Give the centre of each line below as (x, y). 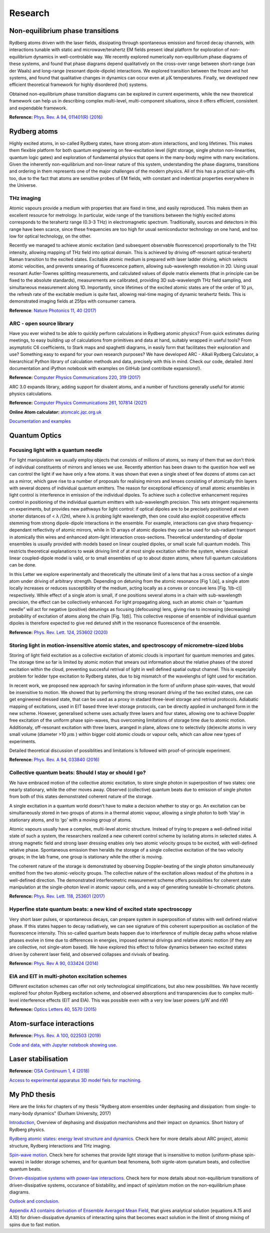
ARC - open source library (41, 323)
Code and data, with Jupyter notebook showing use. (63, 1044)
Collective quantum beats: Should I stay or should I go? (77, 772)
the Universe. (23, 185)
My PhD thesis (32, 1094)
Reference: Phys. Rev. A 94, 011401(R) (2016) (56, 117)
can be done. (23, 565)
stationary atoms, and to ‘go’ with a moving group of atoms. (70, 819)
